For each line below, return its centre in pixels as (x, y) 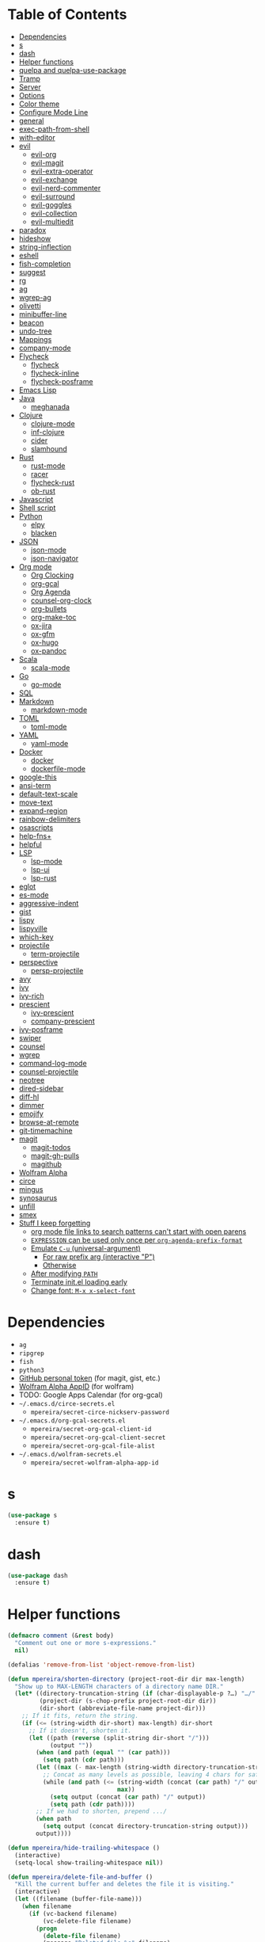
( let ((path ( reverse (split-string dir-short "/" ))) (119, 1738)
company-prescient (63, 1021)
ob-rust (43, 491)
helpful (30, 844)
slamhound (49, 448)
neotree (32, 1080)
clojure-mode (53, 423)
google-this (38, 777)
